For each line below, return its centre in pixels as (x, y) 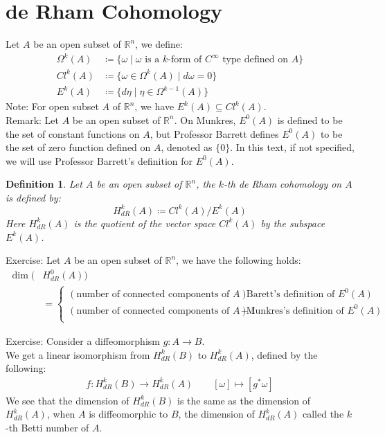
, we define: (159, 44)
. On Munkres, (205, 119)
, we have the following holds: (239, 260)
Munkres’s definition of (295, 311)
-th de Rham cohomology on (283, 184)
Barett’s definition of (290, 295)
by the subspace (293, 223)
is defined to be (310, 119)
